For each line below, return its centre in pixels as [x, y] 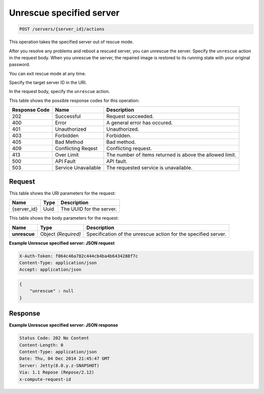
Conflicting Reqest [76, 148]
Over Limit [67, 155]
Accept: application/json [50, 270]
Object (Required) [60, 234]
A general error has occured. [140, 123]
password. [20, 65]
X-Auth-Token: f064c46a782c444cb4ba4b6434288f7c [79, 256]
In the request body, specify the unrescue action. [59, 92]
